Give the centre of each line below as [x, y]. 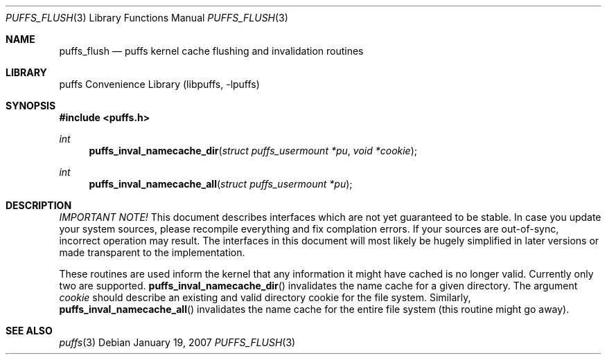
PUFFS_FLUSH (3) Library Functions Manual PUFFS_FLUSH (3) [147, 18]
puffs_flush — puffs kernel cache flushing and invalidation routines [211, 51]
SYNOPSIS [31, 106]
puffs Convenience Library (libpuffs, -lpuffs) [159, 84]
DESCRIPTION [39, 205]
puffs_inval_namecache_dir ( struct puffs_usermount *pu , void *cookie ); [253, 151]
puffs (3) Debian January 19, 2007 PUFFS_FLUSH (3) [177, 342]
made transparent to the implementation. [152, 252]
